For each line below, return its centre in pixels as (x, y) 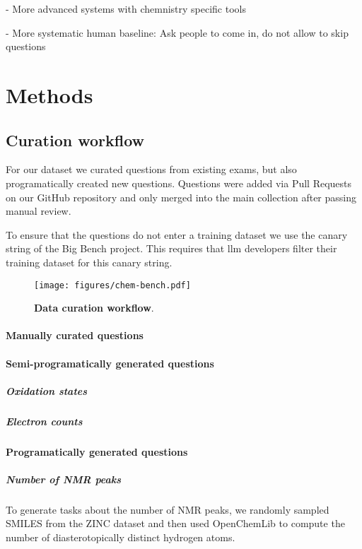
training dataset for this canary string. (89, 262)
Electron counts (44, 421)
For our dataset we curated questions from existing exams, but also (151, 169)
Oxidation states (47, 390)
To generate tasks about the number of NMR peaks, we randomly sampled (168, 509)
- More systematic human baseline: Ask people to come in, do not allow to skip (177, 32)
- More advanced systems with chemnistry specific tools (126, 8)
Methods (49, 94)
